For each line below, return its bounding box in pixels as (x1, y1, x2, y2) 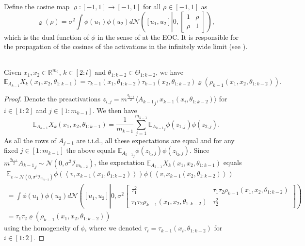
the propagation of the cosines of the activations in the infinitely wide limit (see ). (4, 41, 248, 51)
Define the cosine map (4, 1, 70, 11)
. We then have (92, 105, 137, 115)
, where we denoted (84, 223, 142, 233)
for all (143, 1, 161, 11)
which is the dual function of (4, 32, 89, 42)
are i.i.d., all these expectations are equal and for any (76, 135, 235, 145)
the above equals (66, 145, 115, 155)
